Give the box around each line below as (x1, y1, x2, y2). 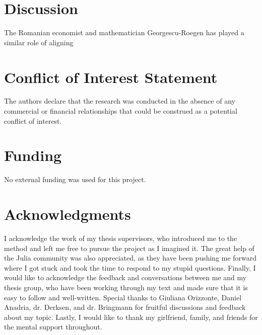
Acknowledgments (4, 204, 131, 224)
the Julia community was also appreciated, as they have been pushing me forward (4, 253, 257, 263)
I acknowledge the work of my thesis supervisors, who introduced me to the (4, 233, 237, 243)
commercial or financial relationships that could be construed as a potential (4, 106, 237, 116)
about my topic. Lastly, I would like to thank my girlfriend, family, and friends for (4, 311, 258, 322)
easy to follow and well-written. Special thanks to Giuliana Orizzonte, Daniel (4, 292, 242, 302)
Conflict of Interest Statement (4, 66, 218, 87)
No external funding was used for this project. (4, 174, 146, 185)
